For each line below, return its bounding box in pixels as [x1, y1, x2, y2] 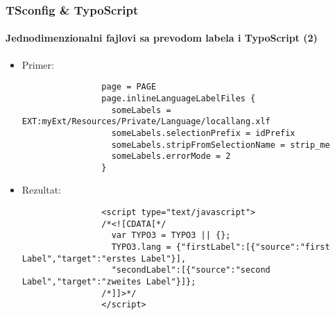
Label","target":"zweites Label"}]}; [22, 277, 196, 287]
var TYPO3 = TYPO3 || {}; [111, 230, 231, 241]
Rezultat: [22, 182, 61, 197]
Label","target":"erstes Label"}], [22, 253, 187, 264]
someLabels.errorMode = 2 [111, 151, 231, 162]
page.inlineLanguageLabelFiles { [101, 93, 256, 103]
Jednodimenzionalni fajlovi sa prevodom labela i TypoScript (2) [6, 31, 318, 45]
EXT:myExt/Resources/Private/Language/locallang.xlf [22, 117, 270, 127]
